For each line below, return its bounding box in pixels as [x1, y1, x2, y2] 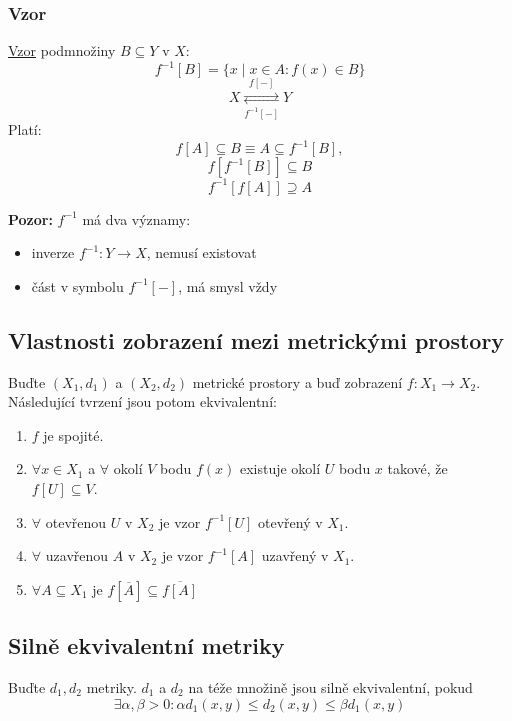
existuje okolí [239, 458, 321, 479]
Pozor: [8, 208, 53, 229]
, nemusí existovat [146, 242, 257, 263]
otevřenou [45, 511, 107, 532]
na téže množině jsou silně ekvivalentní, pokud [188, 677, 473, 697]
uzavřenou [45, 545, 109, 566]
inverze [31, 242, 75, 263]
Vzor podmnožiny [8, 40, 116, 61]
